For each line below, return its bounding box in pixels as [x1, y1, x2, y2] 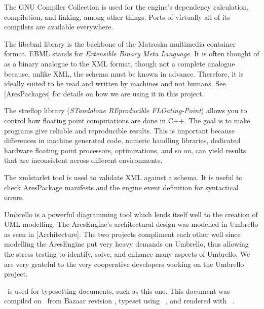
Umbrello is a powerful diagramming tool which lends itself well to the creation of [4, 209, 258, 219]
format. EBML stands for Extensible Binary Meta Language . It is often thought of [4, 48, 259, 59]
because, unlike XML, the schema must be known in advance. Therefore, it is [4, 68, 244, 79]
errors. [4, 192, 24, 202]
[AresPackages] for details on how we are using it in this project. [4, 88, 204, 98]
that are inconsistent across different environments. [4, 155, 163, 165]
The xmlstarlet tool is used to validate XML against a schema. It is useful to [4, 171, 243, 182]
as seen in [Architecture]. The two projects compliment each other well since [4, 228, 241, 239]
